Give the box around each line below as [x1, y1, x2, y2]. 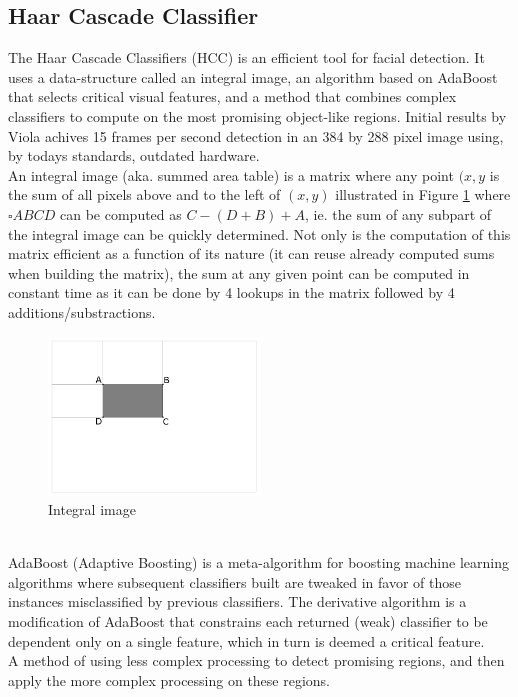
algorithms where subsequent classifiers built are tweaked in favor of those [8, 571, 461, 592]
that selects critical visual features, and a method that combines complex [8, 86, 457, 107]
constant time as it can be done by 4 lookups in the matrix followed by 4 [8, 282, 455, 303]
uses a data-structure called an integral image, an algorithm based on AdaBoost [8, 66, 498, 87]
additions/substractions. [8, 301, 156, 322]
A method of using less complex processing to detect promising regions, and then [8, 650, 505, 671]
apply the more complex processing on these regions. [8, 669, 331, 690]
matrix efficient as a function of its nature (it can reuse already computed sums [8, 243, 495, 264]
